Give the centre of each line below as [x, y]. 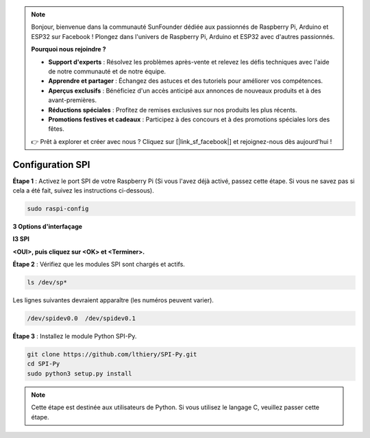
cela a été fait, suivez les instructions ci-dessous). [83, 190]
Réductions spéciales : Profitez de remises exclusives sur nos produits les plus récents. [173, 110]
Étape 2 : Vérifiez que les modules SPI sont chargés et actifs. [99, 265]
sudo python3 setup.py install [80, 373]
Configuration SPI [51, 165]
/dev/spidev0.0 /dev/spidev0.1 [82, 318]
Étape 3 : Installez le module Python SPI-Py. [75, 337]
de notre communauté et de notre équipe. [107, 71]
